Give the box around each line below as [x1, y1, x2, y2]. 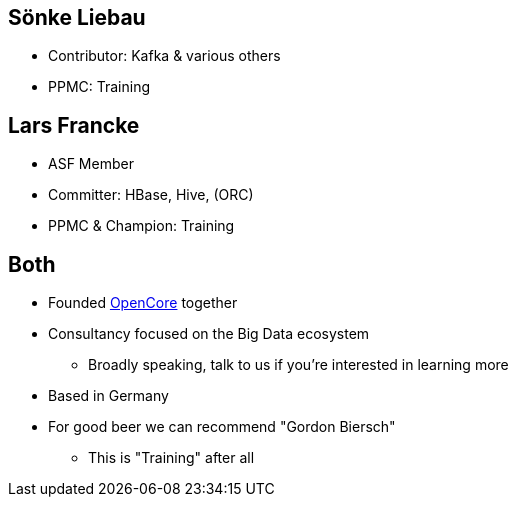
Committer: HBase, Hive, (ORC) [48, 186, 254, 204]
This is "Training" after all [88, 449, 255, 467]
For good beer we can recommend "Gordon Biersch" [48, 418, 396, 436]
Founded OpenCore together [48, 294, 238, 312]
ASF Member [48, 155, 134, 173]
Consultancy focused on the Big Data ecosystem [48, 325, 370, 343]
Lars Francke [8, 112, 140, 138]
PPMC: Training [48, 78, 151, 96]
